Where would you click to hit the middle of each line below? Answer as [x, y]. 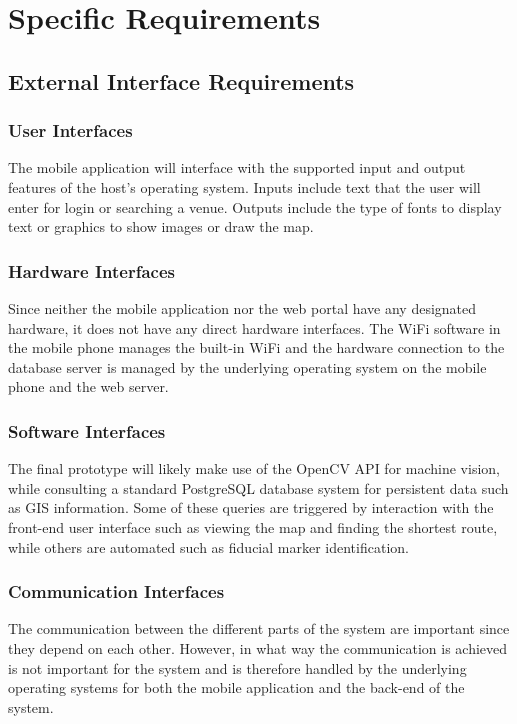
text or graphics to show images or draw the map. [161, 226]
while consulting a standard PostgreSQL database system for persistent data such [258, 487]
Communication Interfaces [116, 591]
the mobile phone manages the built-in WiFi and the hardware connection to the [256, 347]
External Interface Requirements [181, 80]
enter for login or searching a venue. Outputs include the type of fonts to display [255, 206]
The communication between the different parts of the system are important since [259, 628]
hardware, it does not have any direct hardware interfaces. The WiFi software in [254, 327]
